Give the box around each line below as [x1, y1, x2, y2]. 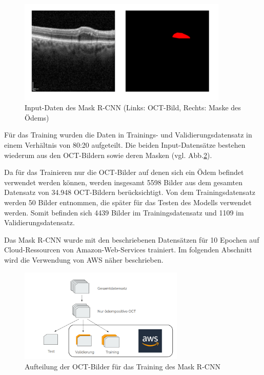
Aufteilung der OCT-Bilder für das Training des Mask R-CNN [25, 361, 220, 371]
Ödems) [25, 112, 49, 123]
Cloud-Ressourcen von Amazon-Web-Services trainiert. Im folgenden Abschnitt [4, 244, 252, 255]
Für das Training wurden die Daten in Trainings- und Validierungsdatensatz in [4, 129, 252, 140]
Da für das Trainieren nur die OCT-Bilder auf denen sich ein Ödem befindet [4, 167, 244, 177]
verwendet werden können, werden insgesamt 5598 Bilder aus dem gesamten [4, 176, 242, 187]
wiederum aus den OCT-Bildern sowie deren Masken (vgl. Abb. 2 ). [4, 149, 212, 160]
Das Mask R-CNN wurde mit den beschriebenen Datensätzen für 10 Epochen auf [4, 234, 259, 245]
